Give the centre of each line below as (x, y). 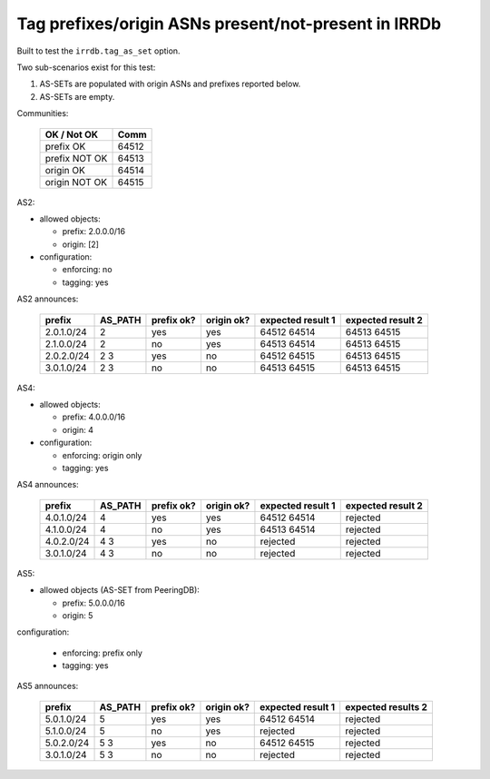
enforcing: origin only (102, 455)
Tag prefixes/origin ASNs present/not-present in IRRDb (229, 24)
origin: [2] (81, 244)
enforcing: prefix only (102, 653)
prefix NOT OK (76, 158)
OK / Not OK (72, 134)
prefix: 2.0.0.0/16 (94, 232)
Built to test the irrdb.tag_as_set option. (98, 51)
